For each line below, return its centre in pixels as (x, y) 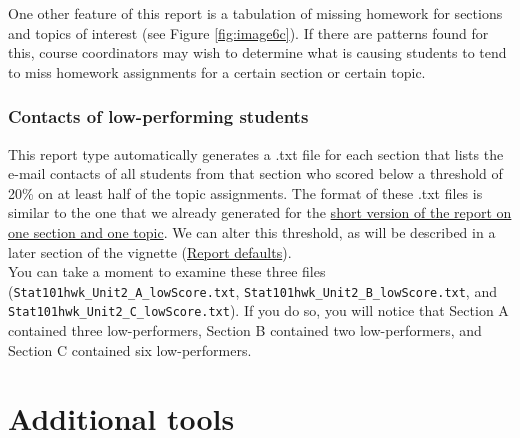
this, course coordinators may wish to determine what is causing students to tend (257, 52)
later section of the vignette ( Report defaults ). (150, 251)
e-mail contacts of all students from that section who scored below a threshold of (255, 173)
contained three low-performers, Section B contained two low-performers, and (245, 330)
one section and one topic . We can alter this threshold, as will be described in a (252, 231)
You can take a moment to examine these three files (167, 271)
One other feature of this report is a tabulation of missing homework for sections (255, 13)
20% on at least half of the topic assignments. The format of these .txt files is (245, 192)
